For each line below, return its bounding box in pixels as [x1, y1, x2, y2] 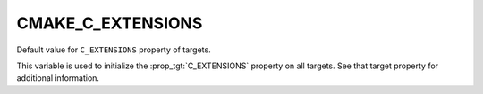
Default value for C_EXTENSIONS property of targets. [16, 44, 211, 55]
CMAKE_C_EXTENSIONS [16, 13, 203, 33]
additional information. [16, 73, 100, 83]
